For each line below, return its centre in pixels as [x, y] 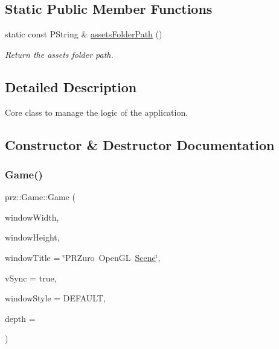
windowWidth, [32, 217]
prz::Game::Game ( [40, 197]
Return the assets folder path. [59, 54]
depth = [20, 318]
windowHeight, [32, 237]
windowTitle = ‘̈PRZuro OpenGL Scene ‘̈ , [83, 257]
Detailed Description [71, 86]
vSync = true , [31, 278]
